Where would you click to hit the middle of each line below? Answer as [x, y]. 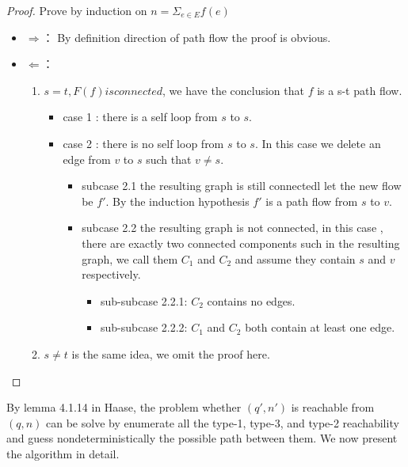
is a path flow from [312, 201]
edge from [87, 159]
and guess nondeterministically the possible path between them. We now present [202, 438]
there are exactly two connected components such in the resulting [241, 243]
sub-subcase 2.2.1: [144, 300]
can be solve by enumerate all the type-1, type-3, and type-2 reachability [223, 422]
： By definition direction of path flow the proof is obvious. [187, 37]
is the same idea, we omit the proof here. [171, 353]
